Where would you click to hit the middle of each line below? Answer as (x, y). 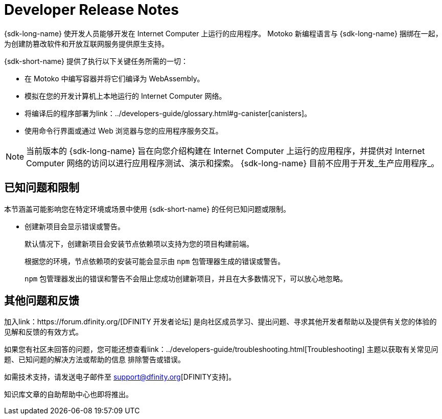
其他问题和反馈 (42, 301)
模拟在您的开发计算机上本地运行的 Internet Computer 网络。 (125, 96)
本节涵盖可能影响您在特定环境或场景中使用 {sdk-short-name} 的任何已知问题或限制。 (147, 209)
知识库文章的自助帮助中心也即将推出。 (68, 394)
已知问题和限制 (42, 188)
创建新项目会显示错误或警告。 (75, 226)
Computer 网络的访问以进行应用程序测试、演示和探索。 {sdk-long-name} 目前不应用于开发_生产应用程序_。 (233, 163)
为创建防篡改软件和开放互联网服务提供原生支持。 (86, 43)
